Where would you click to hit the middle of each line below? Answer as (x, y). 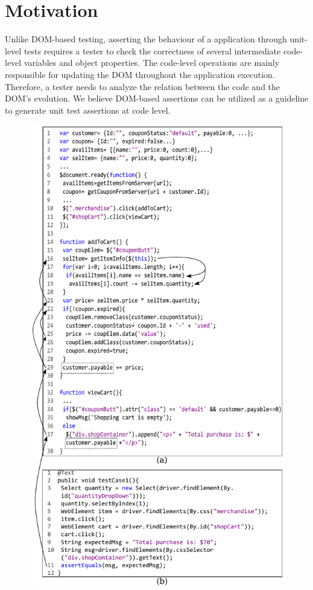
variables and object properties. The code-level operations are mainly (152, 63)
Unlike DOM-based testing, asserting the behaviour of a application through (146, 39)
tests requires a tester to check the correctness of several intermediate (152, 50)
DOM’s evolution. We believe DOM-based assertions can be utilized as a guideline (157, 98)
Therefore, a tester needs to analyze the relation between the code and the (143, 86)
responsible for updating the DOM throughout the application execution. (140, 74)
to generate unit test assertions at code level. (88, 110)
